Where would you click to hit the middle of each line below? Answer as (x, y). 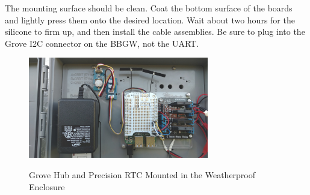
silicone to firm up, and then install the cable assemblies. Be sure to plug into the (155, 31)
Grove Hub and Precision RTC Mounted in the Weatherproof (142, 175)
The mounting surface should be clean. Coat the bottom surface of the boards (149, 8)
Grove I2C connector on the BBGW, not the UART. (102, 43)
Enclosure (47, 186)
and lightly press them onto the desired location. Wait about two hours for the (150, 19)
